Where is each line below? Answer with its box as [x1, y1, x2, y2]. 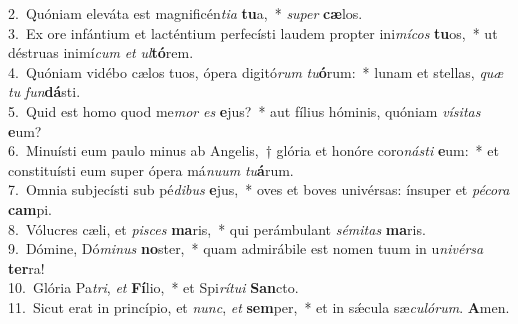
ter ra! [8, 257, 45, 278]
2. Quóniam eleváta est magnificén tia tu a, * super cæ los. [8, 3, 363, 23]
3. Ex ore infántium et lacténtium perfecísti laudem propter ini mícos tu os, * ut [8, 22, 498, 43]
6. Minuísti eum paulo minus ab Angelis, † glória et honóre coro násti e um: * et [8, 140, 499, 161]
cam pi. [8, 198, 52, 219]
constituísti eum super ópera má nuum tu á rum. [8, 159, 294, 180]
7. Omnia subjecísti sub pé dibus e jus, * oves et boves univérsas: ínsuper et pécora [8, 179, 510, 200]
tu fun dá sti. [8, 81, 81, 102]
